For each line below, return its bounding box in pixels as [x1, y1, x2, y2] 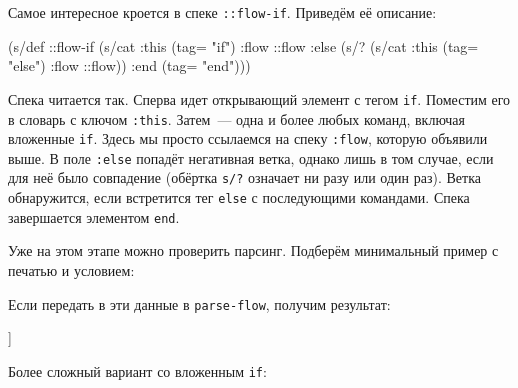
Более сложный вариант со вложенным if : [8, 360, 267, 381]
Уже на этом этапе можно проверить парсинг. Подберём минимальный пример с [8, 240, 499, 261]
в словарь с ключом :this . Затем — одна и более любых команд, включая [8, 108, 465, 129]
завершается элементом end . [8, 206, 180, 227]
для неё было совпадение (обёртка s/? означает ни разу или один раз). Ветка [8, 167, 481, 188]
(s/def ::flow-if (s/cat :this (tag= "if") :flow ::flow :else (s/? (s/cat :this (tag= [8, 35, 479, 56]
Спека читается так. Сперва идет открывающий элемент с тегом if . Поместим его [8, 88, 511, 109]
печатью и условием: [8, 260, 135, 281]
